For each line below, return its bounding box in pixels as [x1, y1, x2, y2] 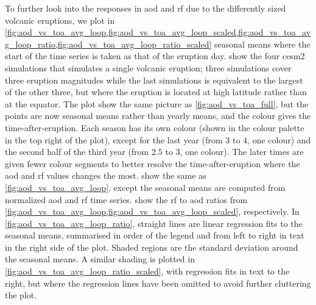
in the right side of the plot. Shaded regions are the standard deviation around [5, 240, 298, 253]
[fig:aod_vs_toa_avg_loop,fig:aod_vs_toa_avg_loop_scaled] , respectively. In [5, 205, 300, 218]
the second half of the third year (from [5, 145, 149, 158]
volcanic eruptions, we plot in [5, 13, 115, 26]
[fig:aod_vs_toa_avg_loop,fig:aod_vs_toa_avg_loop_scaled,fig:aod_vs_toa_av [5, 26, 311, 38]
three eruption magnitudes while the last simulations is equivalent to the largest [5, 73, 303, 86]
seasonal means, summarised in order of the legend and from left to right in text [5, 229, 304, 242]
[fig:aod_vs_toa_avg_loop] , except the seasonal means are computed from [5, 181, 286, 193]
